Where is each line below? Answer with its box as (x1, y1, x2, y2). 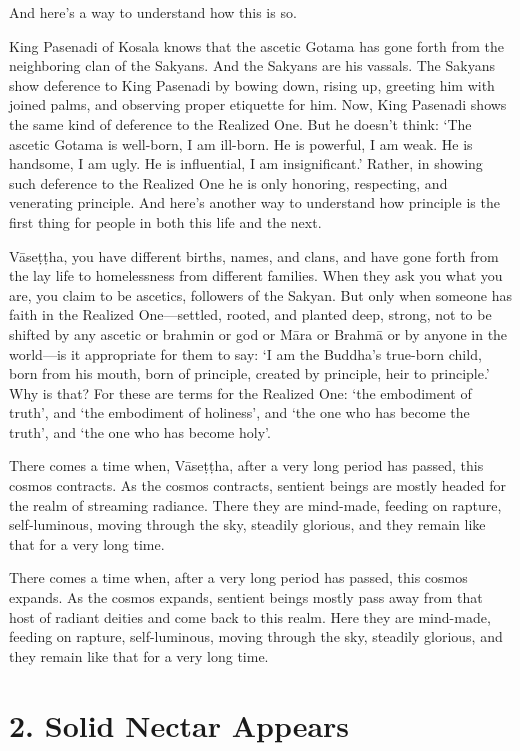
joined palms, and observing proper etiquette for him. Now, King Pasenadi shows (9, 94, 507, 115)
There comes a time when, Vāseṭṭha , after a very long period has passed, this (9, 455, 484, 476)
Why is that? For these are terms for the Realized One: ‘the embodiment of (9, 382, 472, 403)
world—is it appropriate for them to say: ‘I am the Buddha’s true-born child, (9, 343, 482, 364)
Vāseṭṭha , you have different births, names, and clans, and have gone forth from (9, 245, 499, 266)
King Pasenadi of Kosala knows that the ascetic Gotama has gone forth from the (9, 35, 505, 56)
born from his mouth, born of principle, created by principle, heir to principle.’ (9, 363, 490, 384)
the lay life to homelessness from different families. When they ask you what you (9, 265, 503, 286)
